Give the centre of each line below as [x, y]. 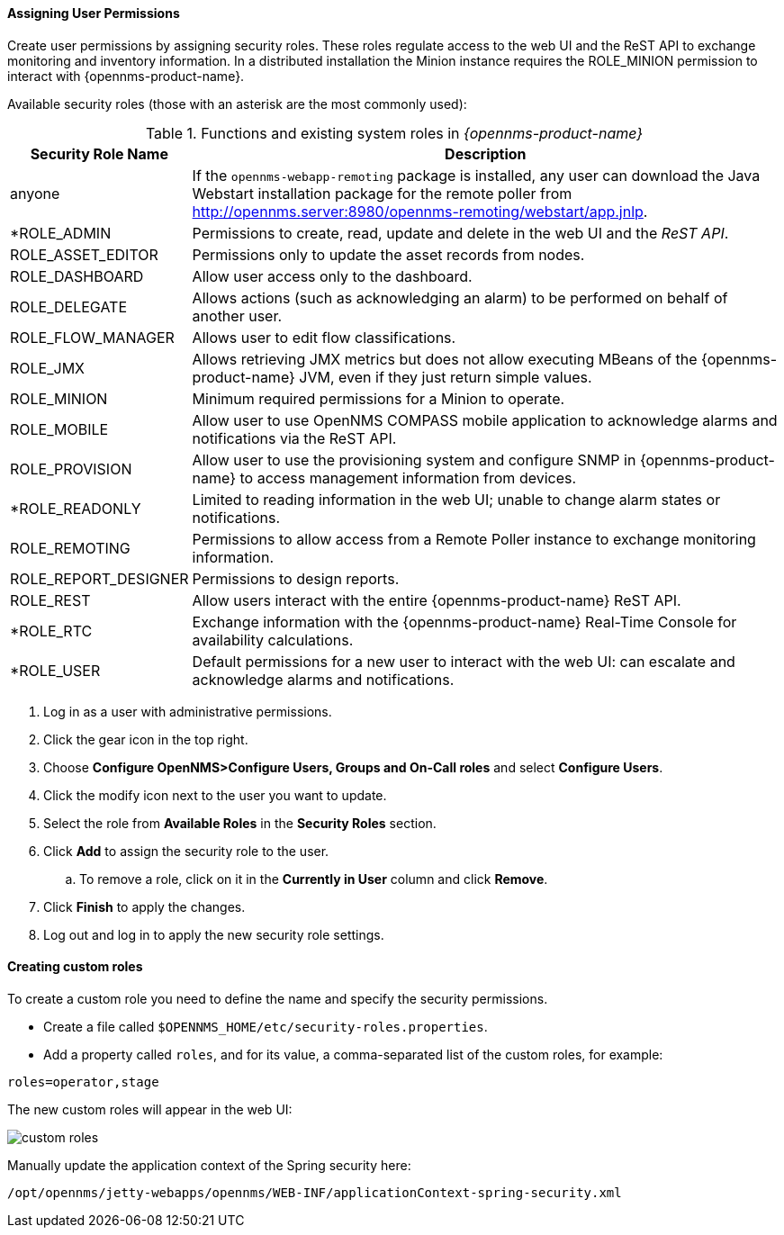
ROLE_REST [50, 600]
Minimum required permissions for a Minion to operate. [378, 398]
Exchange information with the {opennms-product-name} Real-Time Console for [464, 622]
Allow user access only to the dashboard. [332, 276]
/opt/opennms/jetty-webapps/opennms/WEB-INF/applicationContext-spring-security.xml [315, 1192]
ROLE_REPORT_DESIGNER [99, 578]
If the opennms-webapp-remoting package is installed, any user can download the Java [476, 175]
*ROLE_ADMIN [61, 233]
